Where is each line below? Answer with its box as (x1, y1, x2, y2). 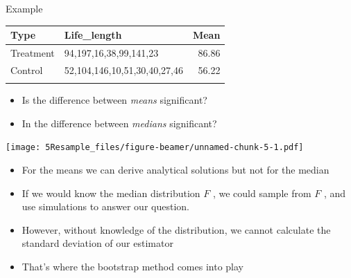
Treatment (10, 45, 55, 59)
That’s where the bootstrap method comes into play (22, 259, 243, 273)
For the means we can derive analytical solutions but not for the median (22, 162, 329, 176)
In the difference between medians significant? (22, 115, 217, 130)
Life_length (64, 28, 122, 42)
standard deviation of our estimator (22, 236, 173, 250)
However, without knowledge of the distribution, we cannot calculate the (22, 222, 331, 237)
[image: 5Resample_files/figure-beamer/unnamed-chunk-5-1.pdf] (6, 142, 304, 153)
